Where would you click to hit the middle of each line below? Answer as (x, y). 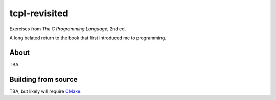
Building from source (43, 79)
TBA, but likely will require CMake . (45, 91)
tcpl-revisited (39, 13)
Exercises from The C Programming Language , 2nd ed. (68, 29)
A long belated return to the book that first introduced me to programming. (88, 38)
